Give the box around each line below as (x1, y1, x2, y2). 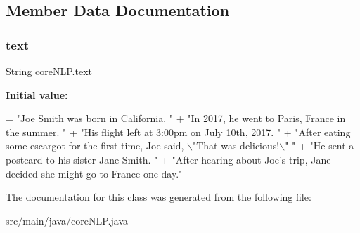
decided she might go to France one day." (6, 166, 183, 180)
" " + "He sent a (285, 138, 354, 153)
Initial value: (6, 87, 68, 102)
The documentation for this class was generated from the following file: (6, 189, 311, 204)
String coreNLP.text (6, 64, 92, 78)
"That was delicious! (192, 138, 280, 153)
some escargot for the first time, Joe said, (6, 138, 184, 153)
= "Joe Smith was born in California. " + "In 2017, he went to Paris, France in (6, 111, 346, 126)
